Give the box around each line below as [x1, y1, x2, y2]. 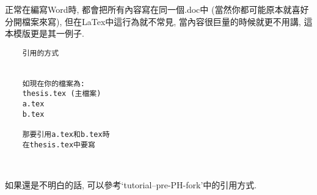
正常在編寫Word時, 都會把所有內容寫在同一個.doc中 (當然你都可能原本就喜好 [5, 3, 309, 15]
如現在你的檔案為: [22, 79, 85, 88]
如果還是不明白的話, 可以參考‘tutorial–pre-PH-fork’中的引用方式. [5, 178, 257, 191]
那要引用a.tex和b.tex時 [22, 130, 110, 139]
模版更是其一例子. [13, 27, 84, 40]
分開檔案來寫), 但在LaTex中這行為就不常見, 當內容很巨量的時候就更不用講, [5, 15, 301, 28]
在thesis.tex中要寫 [22, 140, 95, 149]
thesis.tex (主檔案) [22, 89, 101, 98]
